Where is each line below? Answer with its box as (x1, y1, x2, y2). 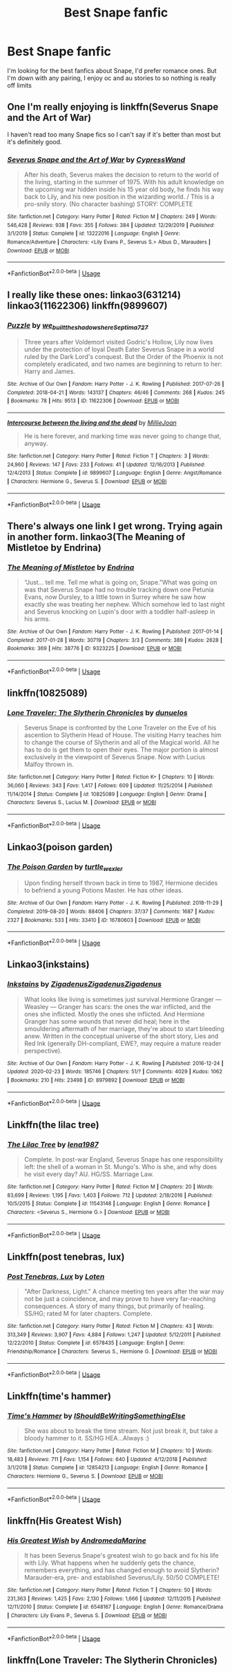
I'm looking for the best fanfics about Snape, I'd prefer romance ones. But (7, 66, 217, 75)
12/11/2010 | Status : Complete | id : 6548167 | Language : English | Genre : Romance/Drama (7, 1603, 224, 1611)
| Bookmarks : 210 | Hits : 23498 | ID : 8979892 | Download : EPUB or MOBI (7, 1077, 185, 1084)
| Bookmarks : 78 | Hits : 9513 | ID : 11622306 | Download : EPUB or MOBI (7, 398, 180, 404)
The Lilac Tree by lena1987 (7, 1139, 99, 1149)
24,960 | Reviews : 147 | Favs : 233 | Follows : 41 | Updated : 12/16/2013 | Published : (7, 461, 206, 468)
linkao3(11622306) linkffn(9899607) (7, 300, 168, 312)
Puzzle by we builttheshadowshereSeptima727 (7, 321, 148, 332)
